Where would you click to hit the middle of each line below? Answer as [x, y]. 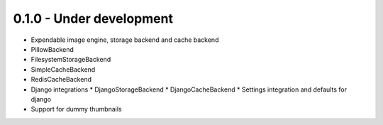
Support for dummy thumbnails [76, 109]
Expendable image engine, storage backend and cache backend [125, 40]
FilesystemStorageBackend [71, 60]
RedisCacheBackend [61, 80]
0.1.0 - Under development [93, 18]
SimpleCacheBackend [63, 69]
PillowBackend [52, 49]
